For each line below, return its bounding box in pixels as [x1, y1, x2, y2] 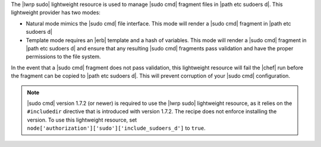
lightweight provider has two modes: [11, 9, 101, 16]
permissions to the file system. [26, 53, 101, 60]
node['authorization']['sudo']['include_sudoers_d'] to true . [27, 124, 206, 132]
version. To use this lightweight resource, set [27, 116, 137, 123]
